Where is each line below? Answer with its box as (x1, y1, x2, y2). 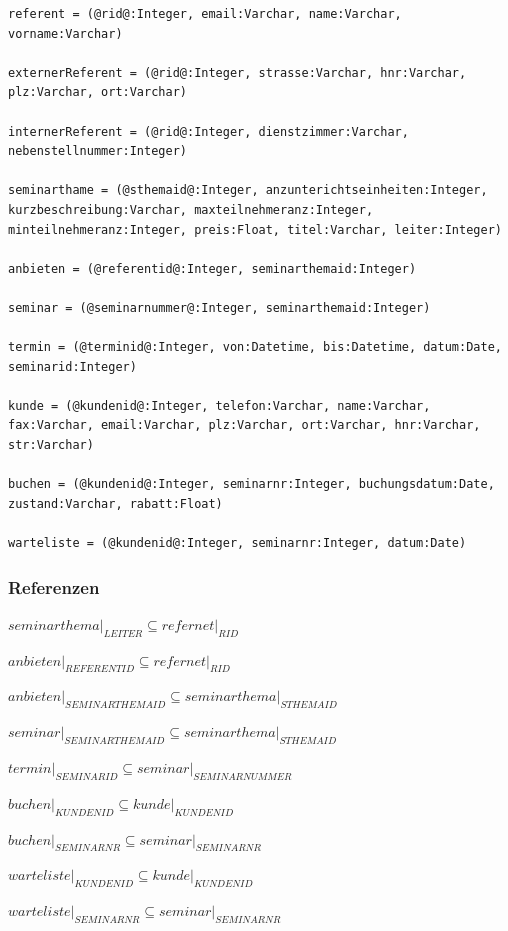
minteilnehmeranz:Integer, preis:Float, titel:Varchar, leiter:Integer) (8, 222, 502, 237)
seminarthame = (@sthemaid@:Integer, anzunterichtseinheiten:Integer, (8, 183, 488, 198)
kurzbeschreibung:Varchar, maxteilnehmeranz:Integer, (8, 202, 374, 217)
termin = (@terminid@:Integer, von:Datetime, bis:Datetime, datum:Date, (8, 340, 502, 355)
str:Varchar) (8, 438, 94, 453)
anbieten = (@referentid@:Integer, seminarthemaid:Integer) (8, 261, 417, 276)
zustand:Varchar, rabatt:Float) (8, 496, 223, 511)
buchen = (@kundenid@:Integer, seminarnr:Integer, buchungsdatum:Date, (8, 477, 495, 492)
